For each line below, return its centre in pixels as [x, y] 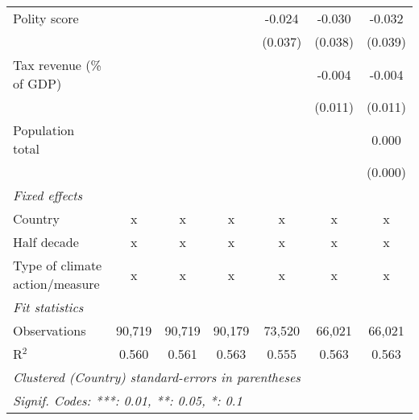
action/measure [56, 284]
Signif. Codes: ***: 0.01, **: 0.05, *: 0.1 [128, 400]
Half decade [46, 242]
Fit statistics [48, 307]
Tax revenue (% [57, 65]
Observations [50, 330]
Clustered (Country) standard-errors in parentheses [157, 377]
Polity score [46, 18]
